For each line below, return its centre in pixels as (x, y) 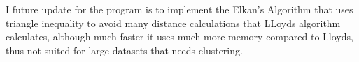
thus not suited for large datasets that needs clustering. (124, 50)
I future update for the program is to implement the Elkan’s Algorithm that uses (179, 9)
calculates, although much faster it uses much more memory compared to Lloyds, (179, 37)
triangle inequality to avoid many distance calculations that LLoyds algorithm (173, 23)
